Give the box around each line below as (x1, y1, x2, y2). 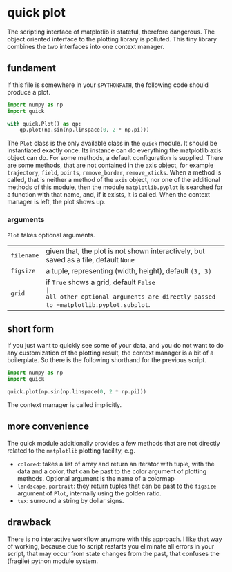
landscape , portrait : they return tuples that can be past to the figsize (17, 482, 217, 490)
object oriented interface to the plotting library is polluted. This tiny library (7, 34, 217, 43)
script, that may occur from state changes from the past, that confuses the (7, 549, 220, 558)
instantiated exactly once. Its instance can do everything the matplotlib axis (7, 146, 222, 155)
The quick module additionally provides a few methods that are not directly (7, 439, 220, 447)
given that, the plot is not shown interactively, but (46, 246, 205, 256)
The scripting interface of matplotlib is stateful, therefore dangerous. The (7, 28, 215, 36)
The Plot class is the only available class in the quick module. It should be (7, 139, 217, 148)
